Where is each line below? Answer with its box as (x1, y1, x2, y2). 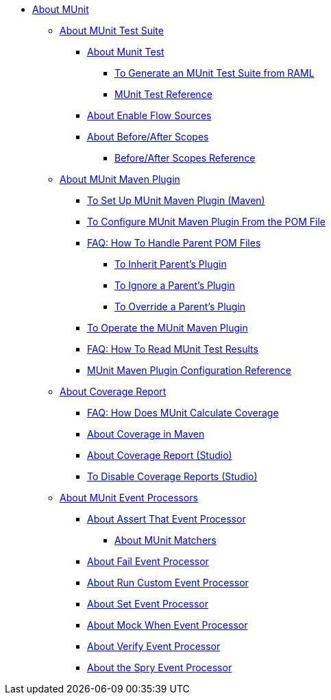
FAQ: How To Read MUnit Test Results (87, 343, 258, 355)
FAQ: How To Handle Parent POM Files (87, 237, 261, 249)
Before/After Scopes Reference (114, 152, 256, 164)
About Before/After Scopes (87, 131, 209, 142)
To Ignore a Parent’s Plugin (114, 279, 235, 291)
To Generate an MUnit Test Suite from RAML (114, 67, 315, 79)
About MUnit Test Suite (60, 25, 164, 36)
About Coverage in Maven (87, 428, 205, 440)
